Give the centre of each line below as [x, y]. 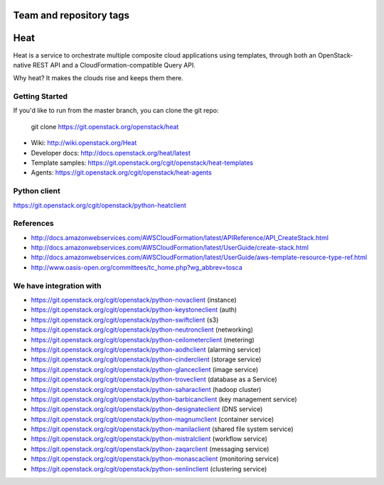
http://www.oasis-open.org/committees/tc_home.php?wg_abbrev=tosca [137, 267]
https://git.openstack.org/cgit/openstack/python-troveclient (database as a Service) [154, 379]
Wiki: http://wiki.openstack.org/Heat [84, 143]
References [33, 224]
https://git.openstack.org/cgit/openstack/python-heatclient [100, 205]
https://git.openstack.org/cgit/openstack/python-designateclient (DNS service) [147, 409]
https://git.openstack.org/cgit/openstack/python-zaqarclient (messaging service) [150, 449]
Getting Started [40, 97]
